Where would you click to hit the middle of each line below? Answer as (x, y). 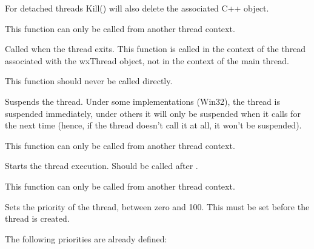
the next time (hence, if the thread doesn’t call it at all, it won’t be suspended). (153, 125)
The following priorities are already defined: (86, 238)
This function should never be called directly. (89, 81)
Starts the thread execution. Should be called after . (102, 166)
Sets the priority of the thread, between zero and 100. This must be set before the (157, 206)
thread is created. (37, 218)
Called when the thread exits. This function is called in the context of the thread (155, 49)
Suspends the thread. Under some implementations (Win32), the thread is (142, 101)
